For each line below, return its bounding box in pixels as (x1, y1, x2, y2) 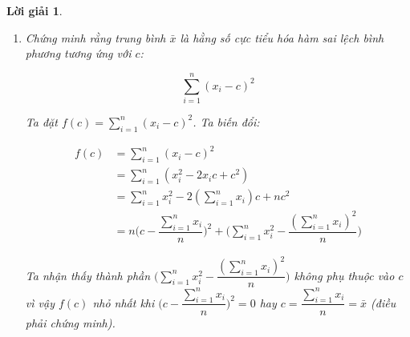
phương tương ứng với (25, 45, 132, 62)
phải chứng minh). (25, 314, 116, 331)
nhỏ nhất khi (92, 294, 155, 311)
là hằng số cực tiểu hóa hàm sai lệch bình (180, 29, 384, 46)
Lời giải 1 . (6, 2, 63, 18)
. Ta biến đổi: (193, 113, 260, 130)
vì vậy (25, 294, 55, 311)
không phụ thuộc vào (294, 267, 395, 283)
